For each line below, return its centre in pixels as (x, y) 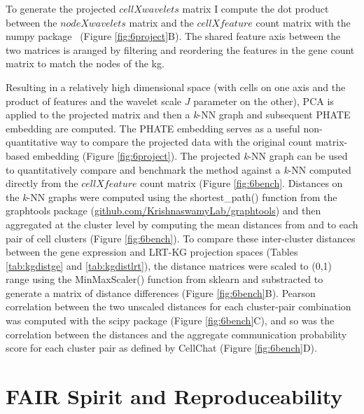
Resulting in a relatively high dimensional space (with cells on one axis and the (176, 87)
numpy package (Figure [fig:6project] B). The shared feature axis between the (173, 36)
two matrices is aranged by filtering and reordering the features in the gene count (180, 49)
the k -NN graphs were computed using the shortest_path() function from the (171, 196)
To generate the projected (61, 8)
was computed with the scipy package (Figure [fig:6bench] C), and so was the (170, 320)
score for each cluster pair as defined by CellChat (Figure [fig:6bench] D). (161, 348)
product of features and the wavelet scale (94, 101)
